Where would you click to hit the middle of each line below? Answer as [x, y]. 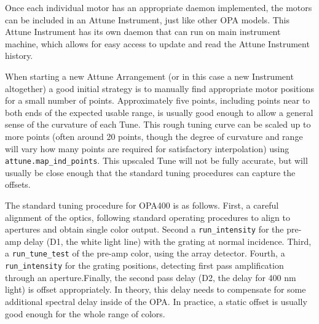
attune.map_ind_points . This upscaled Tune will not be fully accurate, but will [156, 160]
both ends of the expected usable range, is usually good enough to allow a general [159, 112]
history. [19, 56]
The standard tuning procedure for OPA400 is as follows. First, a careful [142, 205]
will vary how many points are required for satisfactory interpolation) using [147, 148]
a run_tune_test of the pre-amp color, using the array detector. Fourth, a [145, 253]
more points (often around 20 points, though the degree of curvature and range [154, 136]
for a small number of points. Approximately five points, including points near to [158, 100]
